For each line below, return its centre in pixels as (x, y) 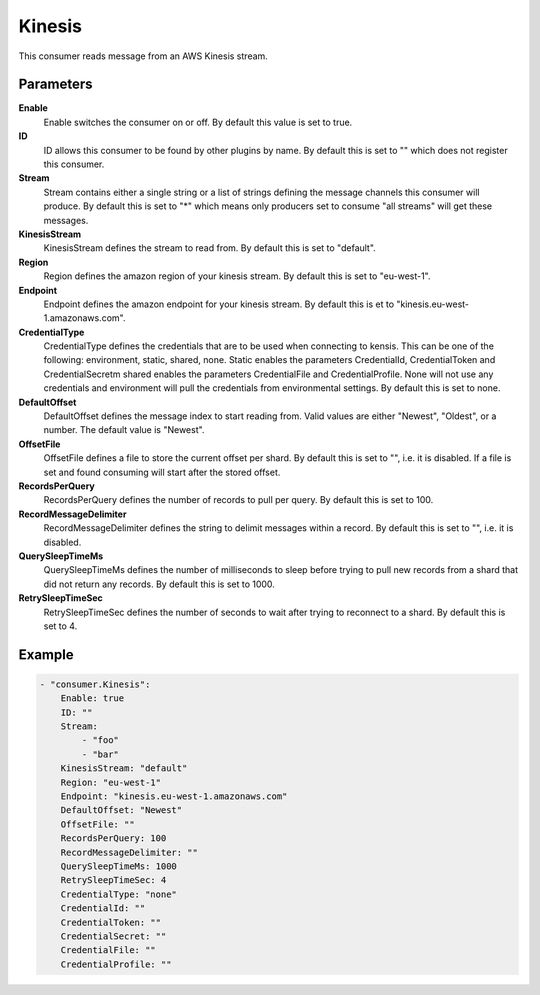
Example (46, 654)
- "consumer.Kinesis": (95, 684)
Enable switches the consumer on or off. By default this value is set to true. (198, 122)
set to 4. (60, 626)
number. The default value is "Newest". (124, 430)
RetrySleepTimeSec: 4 (113, 880)
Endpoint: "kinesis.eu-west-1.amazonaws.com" (174, 796)
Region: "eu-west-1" (111, 782)
